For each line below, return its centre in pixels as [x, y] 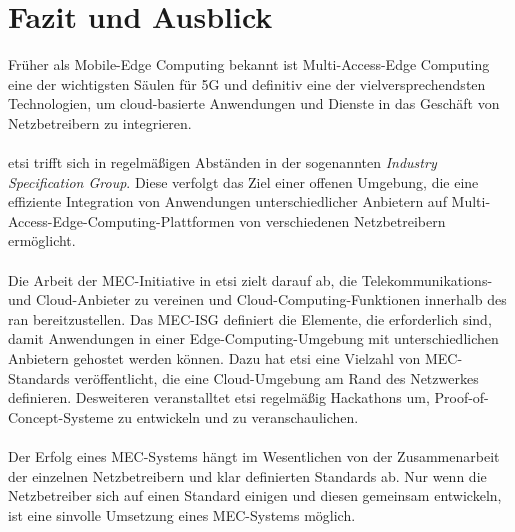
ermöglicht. [42, 240]
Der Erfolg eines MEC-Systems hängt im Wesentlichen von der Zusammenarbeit [254, 456]
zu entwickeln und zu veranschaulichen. [238, 416]
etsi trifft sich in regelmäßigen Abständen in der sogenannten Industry [222, 162]
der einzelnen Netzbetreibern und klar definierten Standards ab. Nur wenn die [247, 475]
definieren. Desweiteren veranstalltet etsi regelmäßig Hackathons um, [219, 397]
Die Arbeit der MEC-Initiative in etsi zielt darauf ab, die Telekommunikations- [250, 279]
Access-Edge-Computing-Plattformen [121, 220]
